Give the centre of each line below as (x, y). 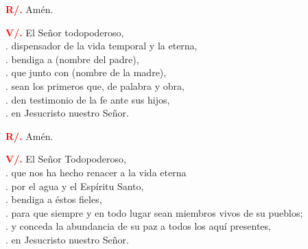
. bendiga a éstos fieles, (54, 199)
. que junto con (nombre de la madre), (86, 72)
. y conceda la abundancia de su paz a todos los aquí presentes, (138, 226)
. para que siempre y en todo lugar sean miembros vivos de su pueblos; (154, 212)
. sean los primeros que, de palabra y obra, (95, 85)
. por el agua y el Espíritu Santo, (75, 186)
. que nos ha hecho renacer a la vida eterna (96, 172)
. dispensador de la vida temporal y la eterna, (102, 46)
